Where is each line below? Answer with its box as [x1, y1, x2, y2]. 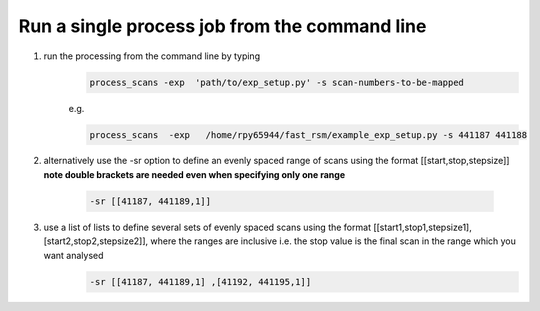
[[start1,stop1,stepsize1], [373, 221, 472, 233]
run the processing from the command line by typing [43, 50, 260, 62]
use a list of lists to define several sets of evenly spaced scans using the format [43, 221, 372, 233]
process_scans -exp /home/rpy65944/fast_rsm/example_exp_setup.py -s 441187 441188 [89, 129, 528, 140]
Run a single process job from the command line [18, 15, 427, 37]
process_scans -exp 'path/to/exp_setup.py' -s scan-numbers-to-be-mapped [89, 76, 465, 88]
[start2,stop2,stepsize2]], [43, 235, 149, 247]
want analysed [43, 249, 104, 261]
